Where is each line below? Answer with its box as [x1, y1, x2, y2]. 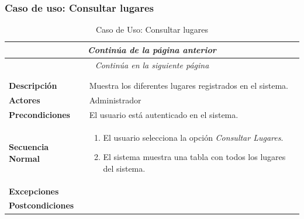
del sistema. [103, 162, 146, 174]
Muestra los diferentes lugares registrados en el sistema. [89, 79, 288, 91]
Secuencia [9, 141, 49, 153]
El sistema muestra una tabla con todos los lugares [103, 151, 286, 163]
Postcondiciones [9, 199, 74, 211]
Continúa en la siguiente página [95, 58, 209, 71]
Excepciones [9, 185, 59, 197]
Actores [9, 93, 40, 106]
